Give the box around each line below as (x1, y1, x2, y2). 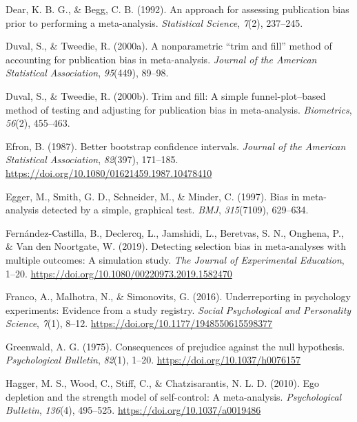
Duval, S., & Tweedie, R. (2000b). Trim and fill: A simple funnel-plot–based (6, 88, 326, 103)
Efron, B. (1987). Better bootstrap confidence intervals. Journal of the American (6, 138, 346, 153)
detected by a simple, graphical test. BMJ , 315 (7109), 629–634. (41, 202, 309, 217)
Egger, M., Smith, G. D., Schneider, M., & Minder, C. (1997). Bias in (6, 189, 300, 203)
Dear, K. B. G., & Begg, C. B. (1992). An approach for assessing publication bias (6, 2, 349, 16)
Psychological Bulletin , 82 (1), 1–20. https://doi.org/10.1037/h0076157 (6, 352, 300, 367)
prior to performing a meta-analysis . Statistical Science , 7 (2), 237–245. (6, 15, 303, 30)
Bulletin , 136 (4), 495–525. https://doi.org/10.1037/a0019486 (6, 403, 261, 417)
